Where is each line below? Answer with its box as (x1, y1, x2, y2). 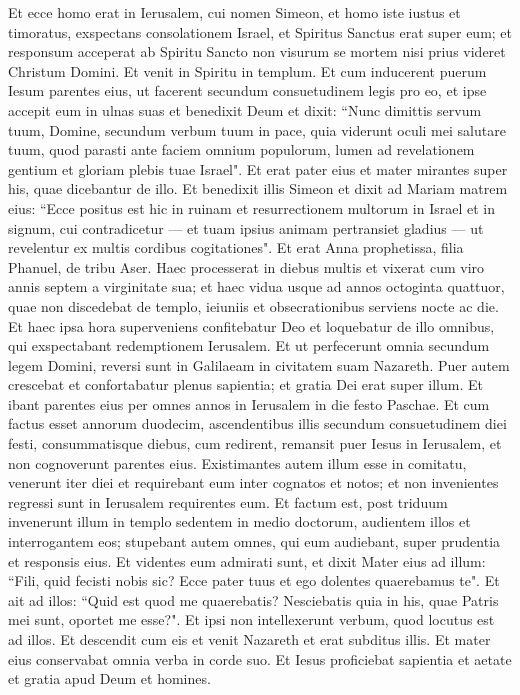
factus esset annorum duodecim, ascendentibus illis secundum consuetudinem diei (8, 413, 507, 434)
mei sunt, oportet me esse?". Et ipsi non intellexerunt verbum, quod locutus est (8, 609, 495, 630)
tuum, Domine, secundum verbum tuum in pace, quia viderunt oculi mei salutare (8, 119, 506, 140)
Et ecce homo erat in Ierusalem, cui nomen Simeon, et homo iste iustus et (8, 2, 461, 22)
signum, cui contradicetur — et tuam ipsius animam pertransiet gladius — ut (8, 217, 484, 238)
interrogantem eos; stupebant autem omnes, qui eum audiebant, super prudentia (8, 531, 501, 552)
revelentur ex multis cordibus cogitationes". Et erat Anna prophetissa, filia (8, 237, 464, 258)
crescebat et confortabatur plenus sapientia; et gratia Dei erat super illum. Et (8, 374, 483, 395)
